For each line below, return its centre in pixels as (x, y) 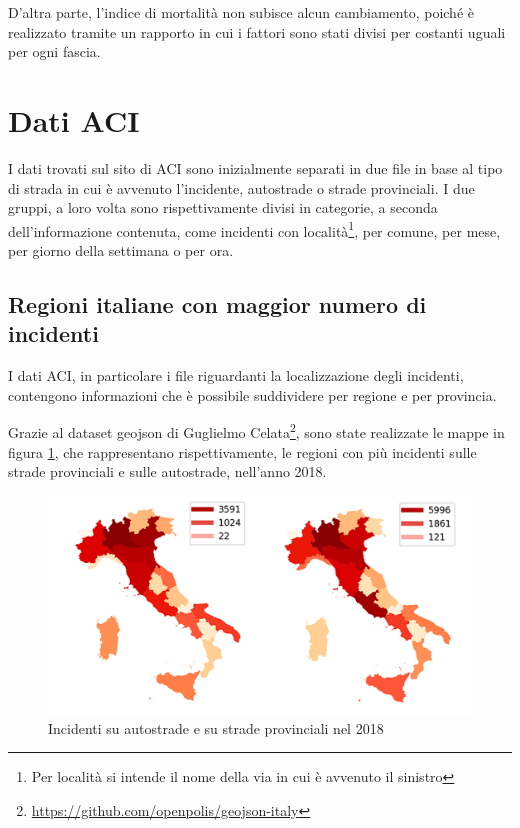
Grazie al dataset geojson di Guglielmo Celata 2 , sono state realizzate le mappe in (256, 430)
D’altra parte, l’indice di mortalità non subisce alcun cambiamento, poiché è (241, 12)
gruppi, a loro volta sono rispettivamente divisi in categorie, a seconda (223, 207)
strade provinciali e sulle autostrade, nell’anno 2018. (167, 471)
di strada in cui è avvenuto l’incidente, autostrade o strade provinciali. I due (241, 187)
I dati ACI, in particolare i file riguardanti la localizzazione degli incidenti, (236, 375)
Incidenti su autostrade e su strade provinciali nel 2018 (216, 727)
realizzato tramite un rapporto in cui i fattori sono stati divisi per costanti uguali (257, 31)
